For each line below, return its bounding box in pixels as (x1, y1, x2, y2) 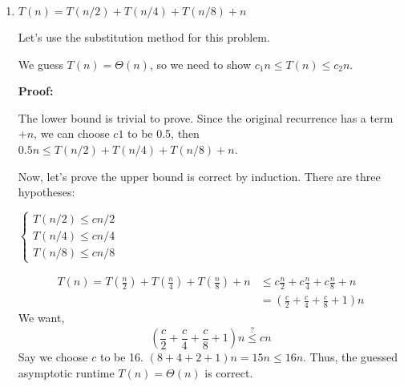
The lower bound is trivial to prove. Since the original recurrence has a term (18, 109, 394, 126)
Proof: (18, 83, 54, 99)
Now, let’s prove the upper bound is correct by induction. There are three (18, 167, 381, 184)
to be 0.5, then (127, 125, 200, 142)
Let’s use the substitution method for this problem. (18, 29, 270, 45)
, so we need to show (149, 55, 252, 72)
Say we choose (18, 349, 88, 365)
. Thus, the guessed (303, 349, 398, 365)
